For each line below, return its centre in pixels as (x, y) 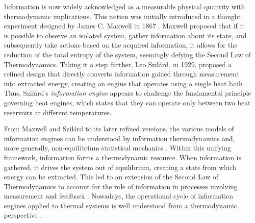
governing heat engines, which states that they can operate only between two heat (127, 102)
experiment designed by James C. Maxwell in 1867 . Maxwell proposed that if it (124, 26)
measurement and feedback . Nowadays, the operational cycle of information (119, 196)
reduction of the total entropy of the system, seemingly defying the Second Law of (127, 54)
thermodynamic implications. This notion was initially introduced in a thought (122, 16)
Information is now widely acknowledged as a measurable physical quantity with (125, 6)
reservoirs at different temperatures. (58, 112)
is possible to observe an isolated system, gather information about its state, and (125, 35)
